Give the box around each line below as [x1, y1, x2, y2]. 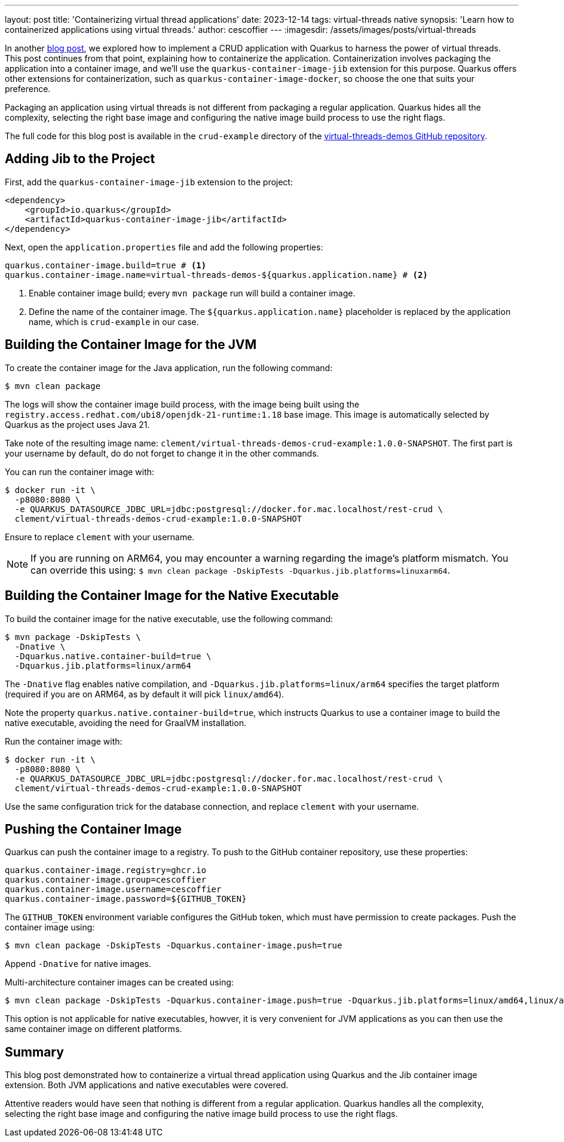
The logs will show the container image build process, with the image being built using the [5, 399, 360, 409]
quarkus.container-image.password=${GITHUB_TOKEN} [5, 894, 247, 904]
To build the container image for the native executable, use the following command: [5, 613, 333, 624]
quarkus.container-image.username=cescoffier [5, 884, 222, 895]
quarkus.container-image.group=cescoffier [5, 875, 207, 885]
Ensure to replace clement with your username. [5, 531, 195, 542]
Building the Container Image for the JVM [5, 337, 257, 353]
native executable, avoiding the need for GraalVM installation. [5, 717, 247, 728]
